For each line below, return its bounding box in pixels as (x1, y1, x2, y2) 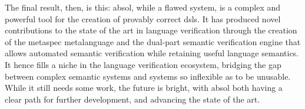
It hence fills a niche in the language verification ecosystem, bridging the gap (5, 58, 281, 70)
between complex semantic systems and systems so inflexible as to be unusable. (5, 70, 291, 82)
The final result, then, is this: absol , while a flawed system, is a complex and (5, 1, 281, 13)
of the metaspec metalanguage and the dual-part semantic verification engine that (5, 35, 301, 47)
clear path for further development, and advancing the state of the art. (5, 93, 260, 105)
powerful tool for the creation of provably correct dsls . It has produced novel (5, 12, 281, 25)
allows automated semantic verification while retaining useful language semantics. (5, 47, 299, 59)
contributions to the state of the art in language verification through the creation (5, 24, 297, 36)
